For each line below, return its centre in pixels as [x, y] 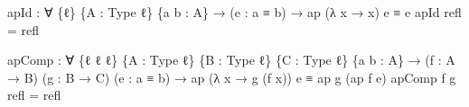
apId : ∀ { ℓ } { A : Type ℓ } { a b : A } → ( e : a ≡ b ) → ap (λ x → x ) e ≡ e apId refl [234, 12]
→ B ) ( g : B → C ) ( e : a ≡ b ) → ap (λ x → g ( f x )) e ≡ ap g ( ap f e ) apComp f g [232, 77]
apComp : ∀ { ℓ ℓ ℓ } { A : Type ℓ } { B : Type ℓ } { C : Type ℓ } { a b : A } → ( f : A [231, 60]
